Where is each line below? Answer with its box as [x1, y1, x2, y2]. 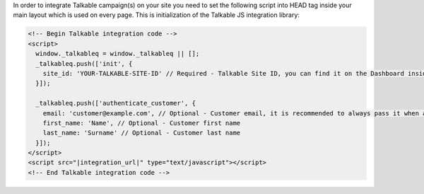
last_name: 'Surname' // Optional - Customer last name [42, 129, 241, 137]
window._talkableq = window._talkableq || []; [35, 50, 200, 58]
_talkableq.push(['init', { [35, 59, 133, 67]
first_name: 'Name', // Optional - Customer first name [42, 119, 241, 127]
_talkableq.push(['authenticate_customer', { [35, 99, 196, 108]
